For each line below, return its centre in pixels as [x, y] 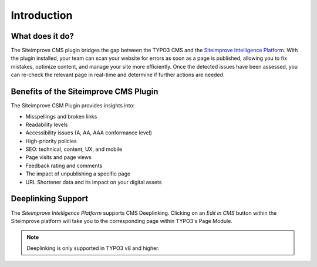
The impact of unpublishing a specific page [78, 174]
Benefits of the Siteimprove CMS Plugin [85, 92]
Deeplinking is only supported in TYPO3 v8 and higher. [93, 248]
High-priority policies [51, 141]
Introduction [42, 15]
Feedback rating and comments [64, 165]
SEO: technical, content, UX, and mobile [74, 149]
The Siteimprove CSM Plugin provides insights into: [73, 106]
